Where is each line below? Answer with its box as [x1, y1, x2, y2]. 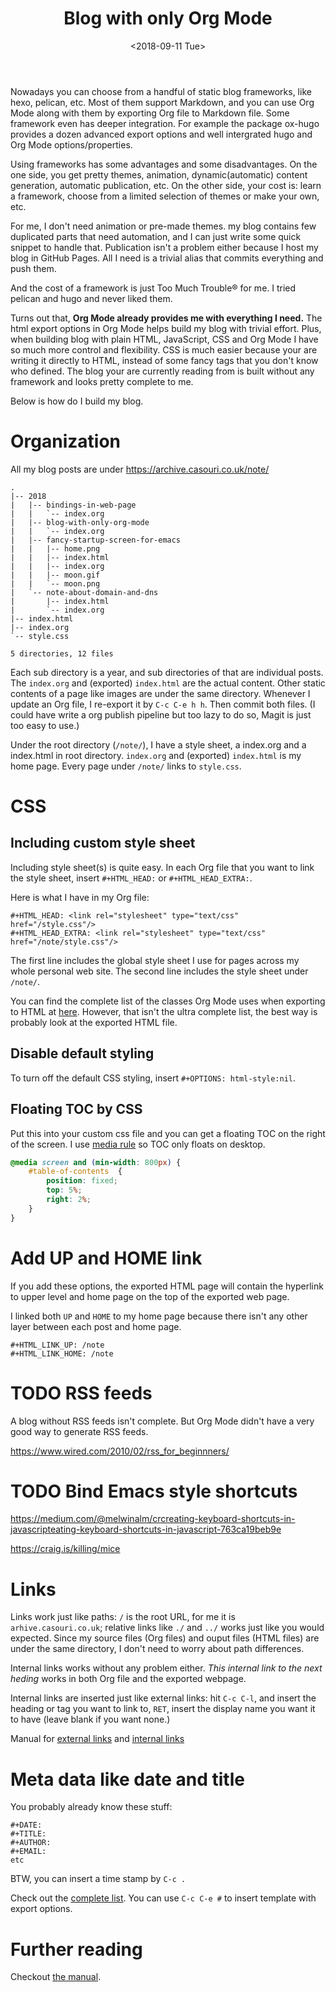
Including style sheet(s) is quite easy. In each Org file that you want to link [10, 861, 315, 873]
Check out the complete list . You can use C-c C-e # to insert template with [10, 1892, 317, 1904]
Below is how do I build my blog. [10, 395, 144, 407]
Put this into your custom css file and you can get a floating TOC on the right [10, 1127, 326, 1139]
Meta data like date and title [10, 1768, 245, 1791]
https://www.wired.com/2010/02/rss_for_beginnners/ [10, 1445, 230, 1457]
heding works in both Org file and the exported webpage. [10, 1673, 247, 1685]
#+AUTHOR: [10, 1838, 52, 1848]
